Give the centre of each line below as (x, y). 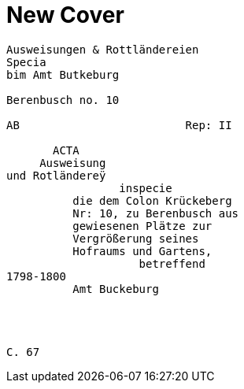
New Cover (65, 15)
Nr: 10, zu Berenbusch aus (156, 213)
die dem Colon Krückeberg (152, 200)
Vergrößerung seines (136, 238)
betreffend (172, 263)
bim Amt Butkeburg (63, 74)
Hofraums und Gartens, (142, 251)
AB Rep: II (119, 125)
